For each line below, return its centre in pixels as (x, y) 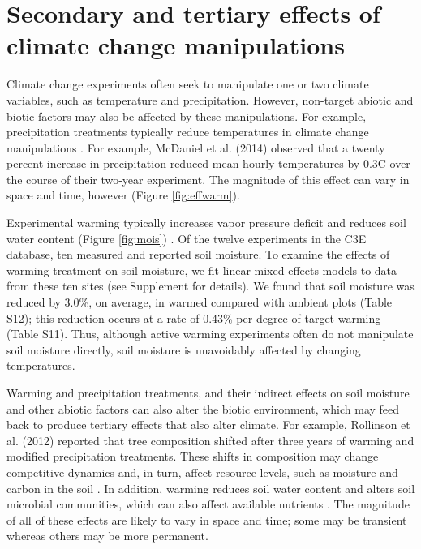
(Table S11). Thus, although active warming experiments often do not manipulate (210, 334)
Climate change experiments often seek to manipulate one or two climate (188, 84)
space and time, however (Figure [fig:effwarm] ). (123, 195)
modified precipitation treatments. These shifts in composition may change (193, 456)
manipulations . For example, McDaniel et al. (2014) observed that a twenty (196, 147)
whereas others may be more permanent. (107, 536)
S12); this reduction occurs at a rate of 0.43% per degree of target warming (194, 317)
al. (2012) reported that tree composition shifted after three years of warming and (210, 440)
